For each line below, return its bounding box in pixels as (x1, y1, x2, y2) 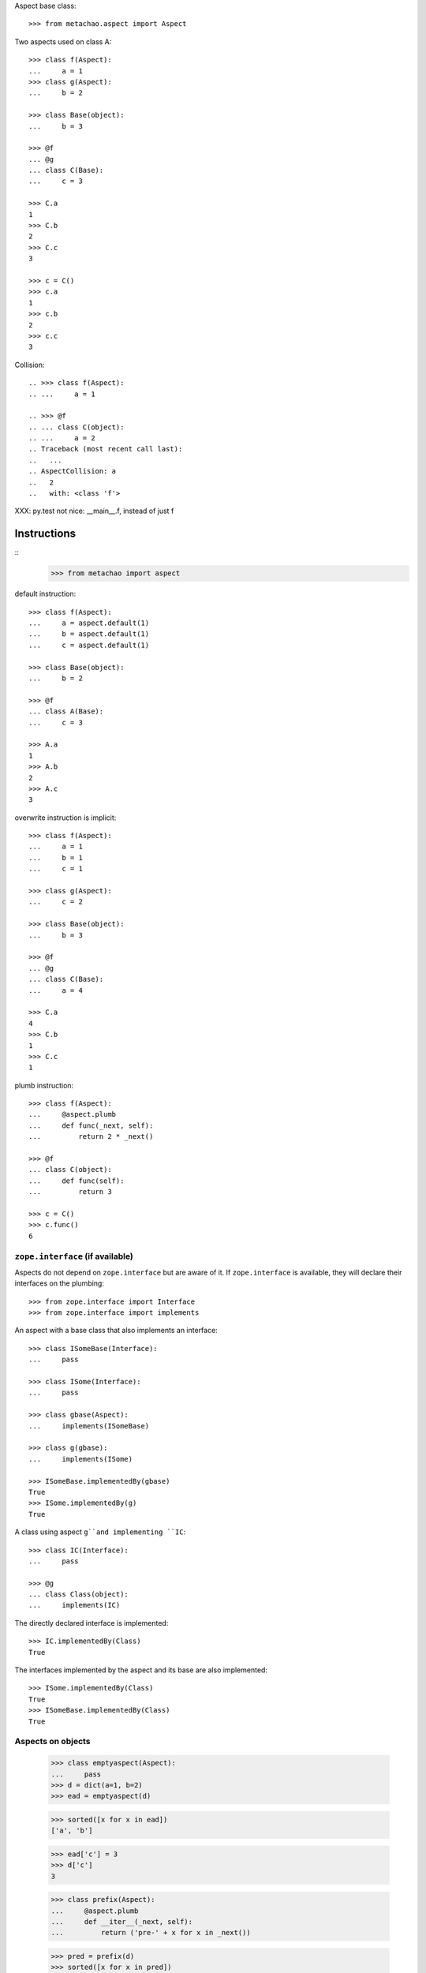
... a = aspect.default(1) (28, 619, 150, 627)
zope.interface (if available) (14, 1251, 133, 1262)
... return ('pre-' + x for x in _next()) (50, 1928, 252, 1937)
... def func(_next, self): (28, 1121, 154, 1130)
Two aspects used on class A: (14, 36, 112, 47)
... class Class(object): (28, 1590, 129, 1599)
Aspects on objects (14, 1736, 91, 1747)
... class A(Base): (28, 707, 104, 716)
